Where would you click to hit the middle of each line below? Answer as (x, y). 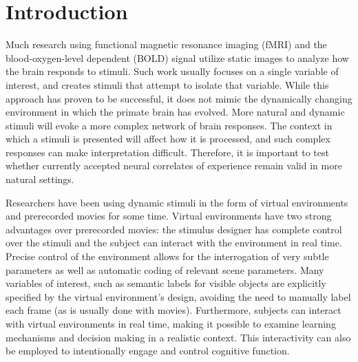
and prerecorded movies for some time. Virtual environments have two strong (169, 216)
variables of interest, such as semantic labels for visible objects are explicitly (166, 283)
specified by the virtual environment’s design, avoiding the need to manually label (178, 296)
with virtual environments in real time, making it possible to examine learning (171, 323)
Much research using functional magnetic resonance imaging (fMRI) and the (166, 44)
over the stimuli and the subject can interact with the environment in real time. (174, 243)
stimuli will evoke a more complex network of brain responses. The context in (169, 125)
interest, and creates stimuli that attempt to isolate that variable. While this (167, 84)
